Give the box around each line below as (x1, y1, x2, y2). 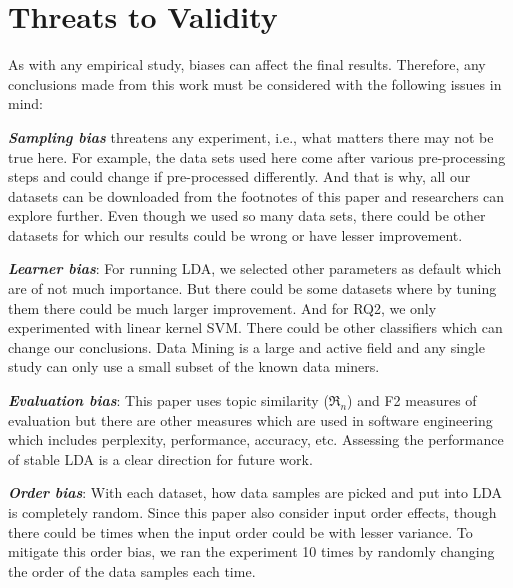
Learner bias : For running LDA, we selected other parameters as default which (8, 258, 502, 279)
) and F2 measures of (347, 390, 477, 411)
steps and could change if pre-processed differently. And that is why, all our (8, 166, 471, 187)
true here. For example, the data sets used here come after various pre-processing (8, 146, 506, 167)
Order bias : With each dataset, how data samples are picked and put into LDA (8, 482, 503, 503)
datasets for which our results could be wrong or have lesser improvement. (8, 224, 463, 245)
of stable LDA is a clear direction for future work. (8, 448, 313, 469)
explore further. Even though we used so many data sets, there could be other (8, 205, 486, 226)
